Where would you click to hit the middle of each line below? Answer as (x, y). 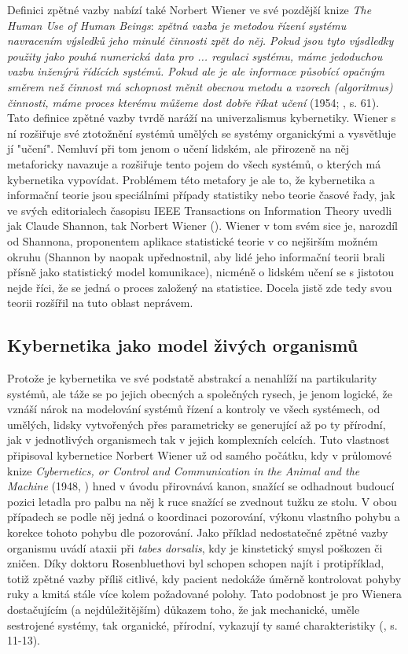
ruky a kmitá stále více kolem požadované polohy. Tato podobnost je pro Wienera (204, 594)
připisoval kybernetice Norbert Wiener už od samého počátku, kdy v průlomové (199, 455)
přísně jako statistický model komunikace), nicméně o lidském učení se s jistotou (201, 272)
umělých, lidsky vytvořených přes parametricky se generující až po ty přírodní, (197, 424)
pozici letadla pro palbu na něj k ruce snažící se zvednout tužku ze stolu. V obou (202, 501)
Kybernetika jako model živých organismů (183, 345)
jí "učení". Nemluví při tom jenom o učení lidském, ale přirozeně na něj (178, 148)
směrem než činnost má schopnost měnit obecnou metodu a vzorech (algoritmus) (200, 86)
